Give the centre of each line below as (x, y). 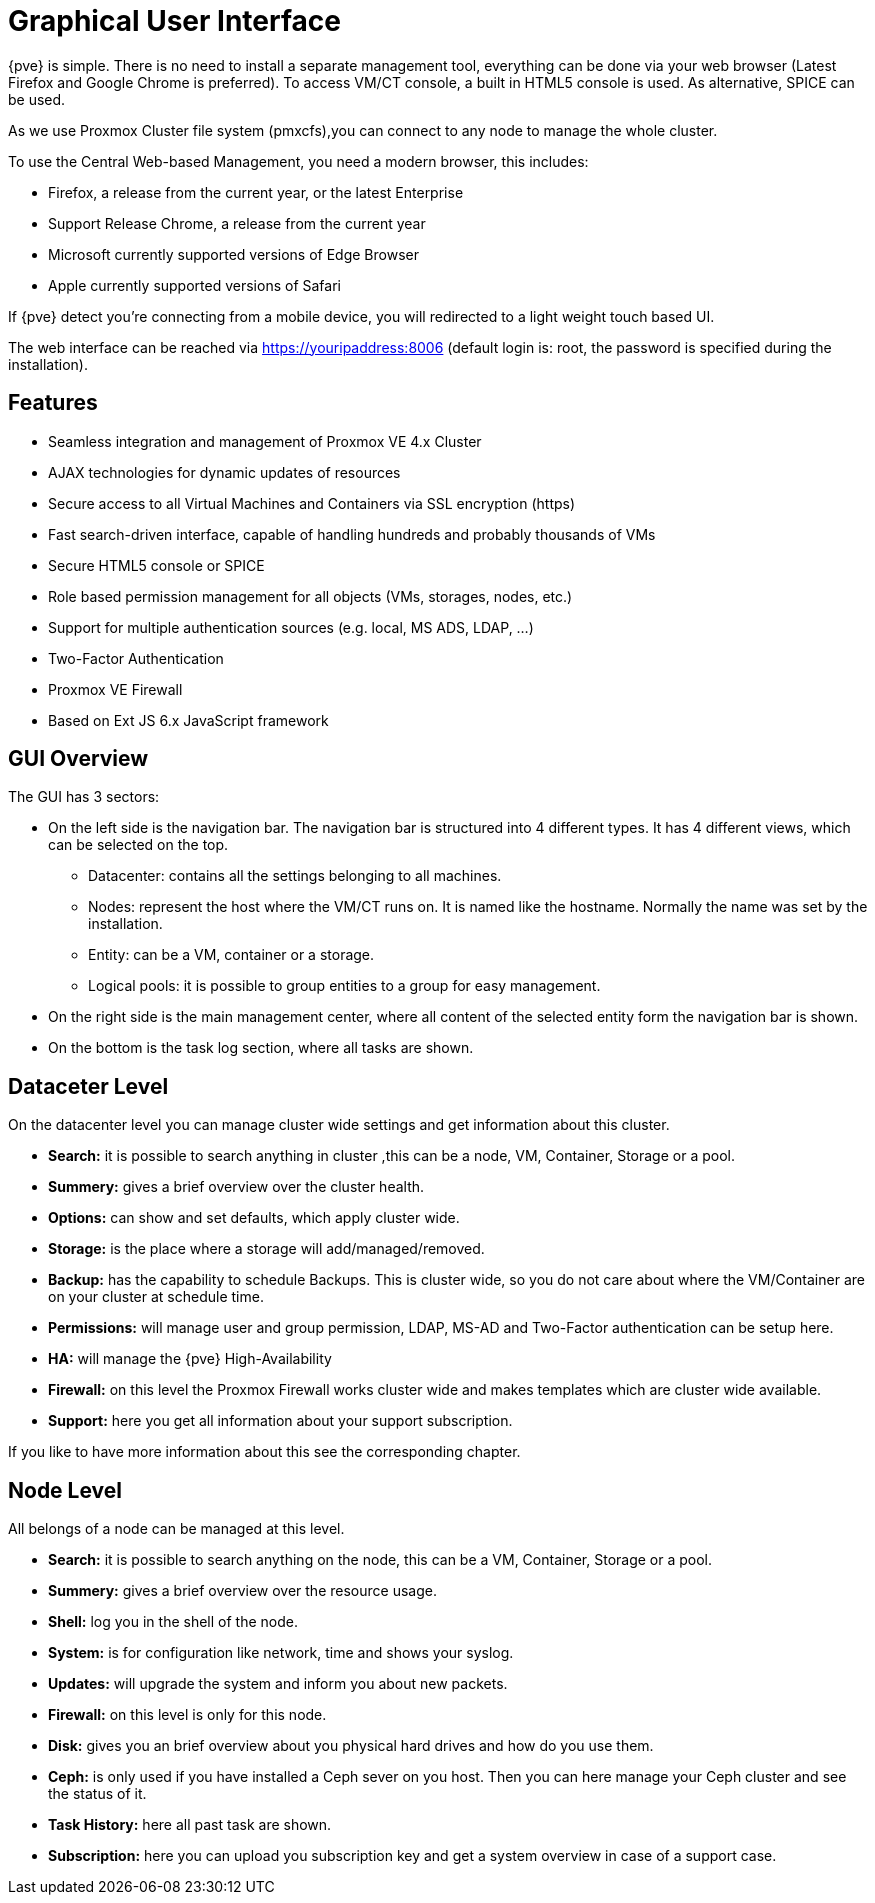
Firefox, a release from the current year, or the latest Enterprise (256, 192)
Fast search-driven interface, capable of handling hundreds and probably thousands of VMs (352, 534)
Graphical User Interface (174, 21)
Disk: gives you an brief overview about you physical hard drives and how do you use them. (351, 1746)
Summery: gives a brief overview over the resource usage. (242, 1591)
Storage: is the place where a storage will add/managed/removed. (266, 1249)
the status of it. (97, 1794)
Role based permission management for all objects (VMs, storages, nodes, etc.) (310, 596)
